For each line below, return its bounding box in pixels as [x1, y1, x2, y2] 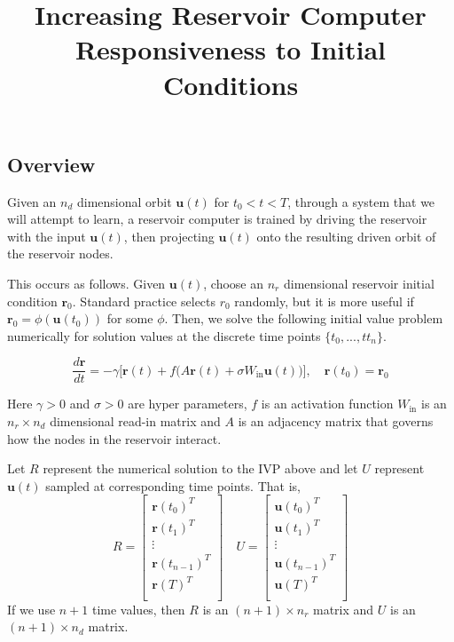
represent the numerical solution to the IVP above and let [43, 459, 358, 478]
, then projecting [123, 226, 215, 245]
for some [106, 309, 153, 328]
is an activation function [261, 394, 394, 413]
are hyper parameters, [128, 394, 247, 413]
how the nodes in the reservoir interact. [7, 429, 222, 448]
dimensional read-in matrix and [50, 411, 221, 430]
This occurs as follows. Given [7, 273, 166, 292]
